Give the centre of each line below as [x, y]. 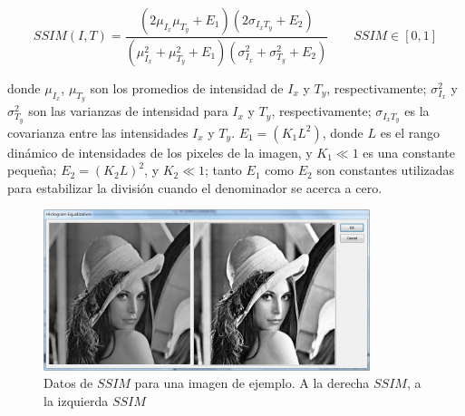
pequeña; [32, 170]
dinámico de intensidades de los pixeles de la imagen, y [160, 152]
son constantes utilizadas [386, 170]
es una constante [409, 152]
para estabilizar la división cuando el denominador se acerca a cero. [195, 187]
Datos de [68, 383]
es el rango [410, 132]
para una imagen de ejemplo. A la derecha [252, 383]
